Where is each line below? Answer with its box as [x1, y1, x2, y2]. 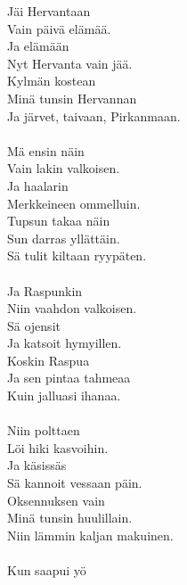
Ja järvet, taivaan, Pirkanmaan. [7, 106, 181, 125]
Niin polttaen [7, 421, 80, 440]
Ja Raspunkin [7, 281, 83, 300]
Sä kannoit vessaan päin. [7, 474, 142, 492]
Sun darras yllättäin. [7, 228, 120, 247]
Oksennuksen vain [7, 490, 105, 509]
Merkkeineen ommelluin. [7, 194, 141, 212]
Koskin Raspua [7, 350, 90, 369]
